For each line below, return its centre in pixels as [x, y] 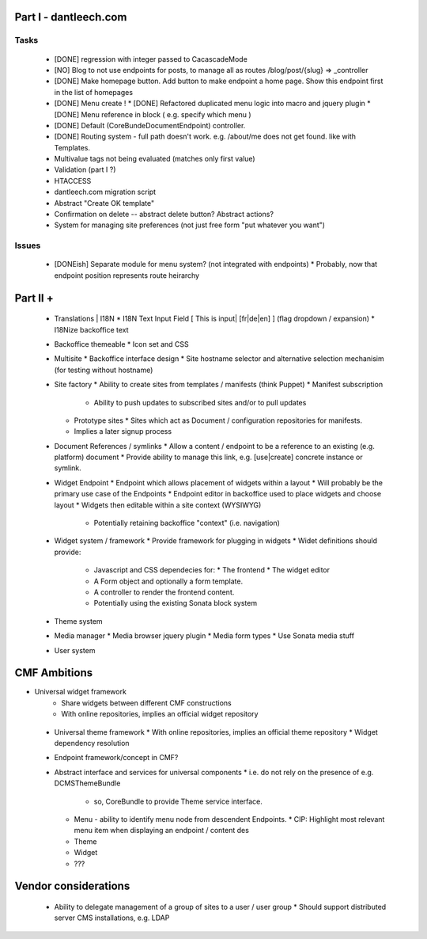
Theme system [78, 621]
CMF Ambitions [54, 673]
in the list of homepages [94, 92]
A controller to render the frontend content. [164, 592]
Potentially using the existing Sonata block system [175, 603]
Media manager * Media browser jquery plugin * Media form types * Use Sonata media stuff [204, 636]
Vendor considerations [72, 886]
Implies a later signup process [123, 431]
